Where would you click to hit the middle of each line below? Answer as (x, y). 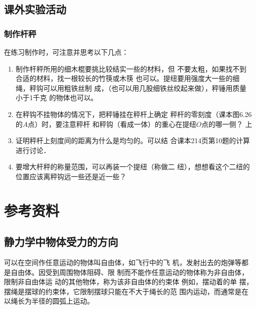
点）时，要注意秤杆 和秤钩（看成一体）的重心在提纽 (112, 124)
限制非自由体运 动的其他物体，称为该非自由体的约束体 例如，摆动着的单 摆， (128, 282)
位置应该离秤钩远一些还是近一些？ (71, 176)
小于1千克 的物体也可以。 (57, 97)
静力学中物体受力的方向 (61, 242)
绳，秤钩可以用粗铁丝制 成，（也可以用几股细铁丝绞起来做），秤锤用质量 (131, 88)
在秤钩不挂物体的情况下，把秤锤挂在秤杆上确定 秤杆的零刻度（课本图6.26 (134, 114)
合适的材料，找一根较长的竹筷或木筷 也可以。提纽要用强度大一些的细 (128, 78)
